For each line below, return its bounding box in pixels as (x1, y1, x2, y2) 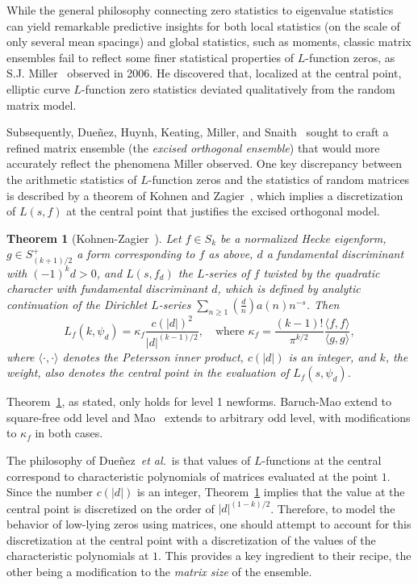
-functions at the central (261, 452, 382, 469)
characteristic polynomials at (6, 547, 149, 564)
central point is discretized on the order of (6, 499, 215, 516)
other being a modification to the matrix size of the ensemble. (6, 562, 312, 579)
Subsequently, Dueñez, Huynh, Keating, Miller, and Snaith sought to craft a (6, 123, 389, 140)
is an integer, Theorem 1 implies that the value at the (136, 483, 405, 500)
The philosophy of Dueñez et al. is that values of (6, 452, 251, 469)
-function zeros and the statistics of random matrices (148, 170, 410, 187)
